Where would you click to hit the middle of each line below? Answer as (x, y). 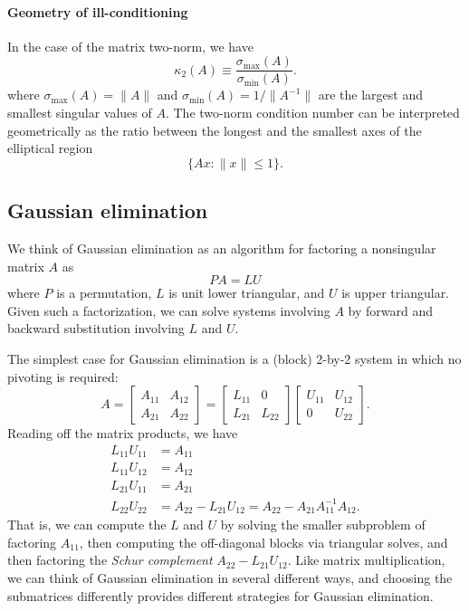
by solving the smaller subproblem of (323, 525)
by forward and (390, 310)
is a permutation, (104, 293)
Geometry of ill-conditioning (98, 11)
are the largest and (371, 95)
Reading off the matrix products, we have (123, 433)
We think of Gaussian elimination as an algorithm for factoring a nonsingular (222, 248)
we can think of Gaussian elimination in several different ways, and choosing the (230, 578)
